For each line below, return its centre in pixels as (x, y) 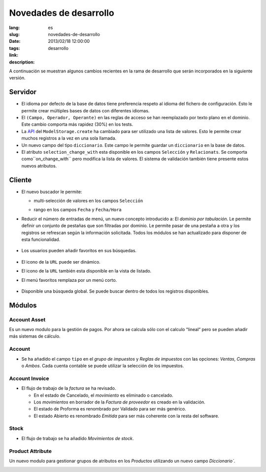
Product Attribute (30, 451)
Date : (15, 41)
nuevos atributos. (39, 166)
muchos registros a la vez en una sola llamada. (69, 138)
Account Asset (27, 319)
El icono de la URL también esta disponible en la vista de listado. (86, 271)
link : (14, 55)
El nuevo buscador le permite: (52, 192)
